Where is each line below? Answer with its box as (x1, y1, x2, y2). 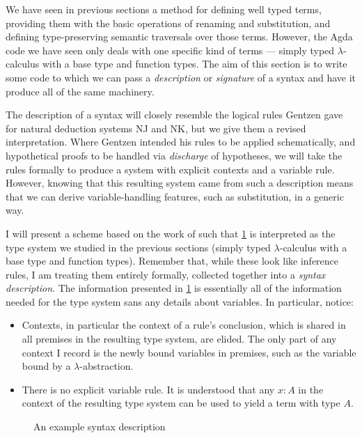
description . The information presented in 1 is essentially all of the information (6, 281, 342, 295)
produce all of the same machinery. (6, 84, 155, 98)
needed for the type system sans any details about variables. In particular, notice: (6, 294, 354, 308)
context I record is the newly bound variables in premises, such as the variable (22, 345, 356, 359)
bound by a (22, 359, 71, 373)
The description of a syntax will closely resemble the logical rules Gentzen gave (6, 107, 343, 122)
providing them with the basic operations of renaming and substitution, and (6, 15, 331, 30)
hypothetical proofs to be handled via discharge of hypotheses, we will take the (6, 148, 343, 162)
